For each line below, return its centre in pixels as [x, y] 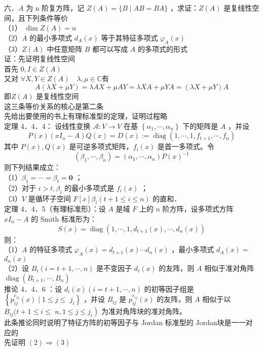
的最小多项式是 [89, 187]
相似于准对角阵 [229, 268]
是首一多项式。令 [186, 146]
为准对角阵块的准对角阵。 [144, 311]
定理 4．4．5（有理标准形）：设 [55, 209]
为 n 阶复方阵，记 [55, 8]
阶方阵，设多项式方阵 [198, 209]
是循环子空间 [49, 198]
